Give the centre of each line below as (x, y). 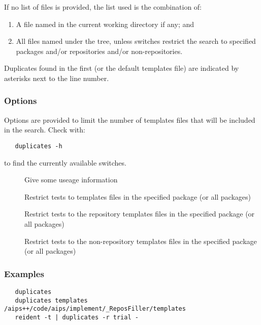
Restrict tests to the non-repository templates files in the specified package (141, 241)
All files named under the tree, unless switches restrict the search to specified (136, 41)
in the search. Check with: (45, 130)
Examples (24, 273)
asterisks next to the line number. (57, 78)
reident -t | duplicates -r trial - (77, 317)
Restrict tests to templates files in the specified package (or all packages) (138, 196)
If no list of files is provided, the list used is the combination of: (103, 7)
